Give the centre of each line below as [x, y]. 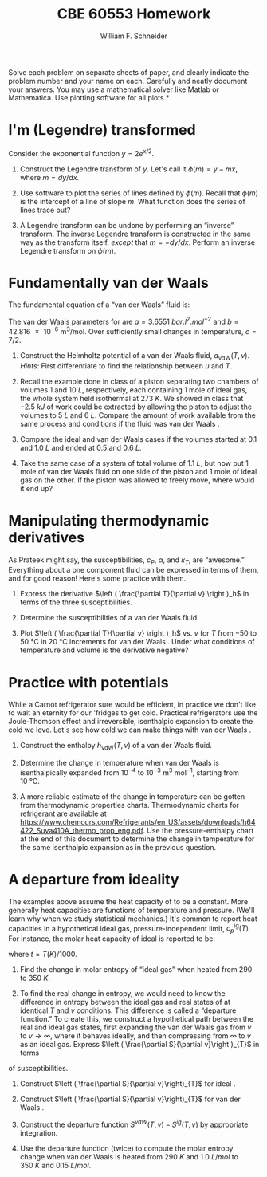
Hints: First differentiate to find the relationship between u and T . [126, 366]
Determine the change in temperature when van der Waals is [119, 763]
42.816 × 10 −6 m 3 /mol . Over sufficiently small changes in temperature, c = [133, 331]
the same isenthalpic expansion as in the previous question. [118, 847]
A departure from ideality [94, 879]
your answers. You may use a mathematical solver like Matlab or [114, 89]
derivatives [47, 537]
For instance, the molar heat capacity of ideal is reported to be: [112, 939]
